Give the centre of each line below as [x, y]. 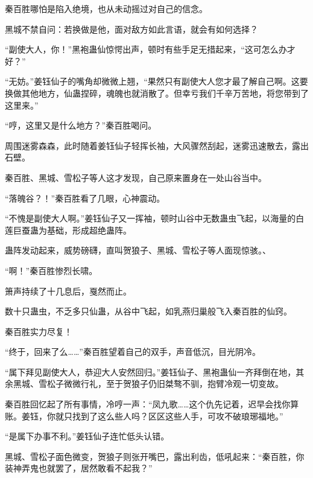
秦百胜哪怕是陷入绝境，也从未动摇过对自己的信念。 [106, 8]
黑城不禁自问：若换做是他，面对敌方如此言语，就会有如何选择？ [131, 29]
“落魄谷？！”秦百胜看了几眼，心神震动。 [85, 198]
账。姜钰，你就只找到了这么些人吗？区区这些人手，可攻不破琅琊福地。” [144, 416]
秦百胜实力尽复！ [39, 331]
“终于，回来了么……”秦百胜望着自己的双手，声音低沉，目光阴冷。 [133, 352]
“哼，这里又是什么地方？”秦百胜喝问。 [81, 125]
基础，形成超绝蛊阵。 [89, 230]
